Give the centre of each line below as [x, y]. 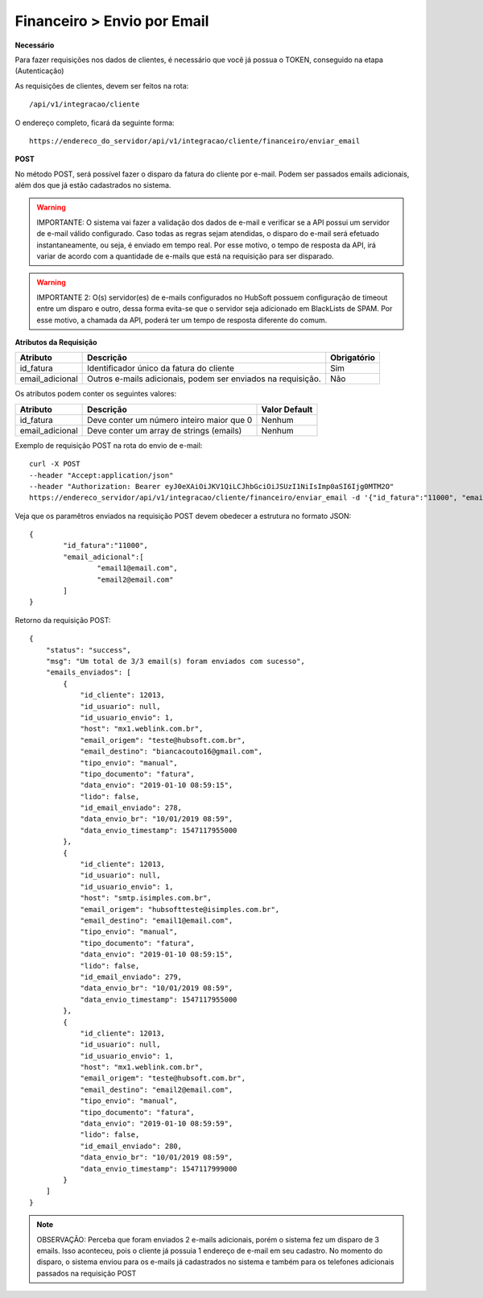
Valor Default [287, 409]
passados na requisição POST [87, 1273]
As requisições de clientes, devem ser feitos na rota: [102, 85]
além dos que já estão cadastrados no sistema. [93, 185]
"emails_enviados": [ [89, 672]
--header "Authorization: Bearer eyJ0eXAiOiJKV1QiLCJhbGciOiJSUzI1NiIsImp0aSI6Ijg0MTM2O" [212, 486]
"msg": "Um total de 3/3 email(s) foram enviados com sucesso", [175, 661]
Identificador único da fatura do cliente [161, 368]
